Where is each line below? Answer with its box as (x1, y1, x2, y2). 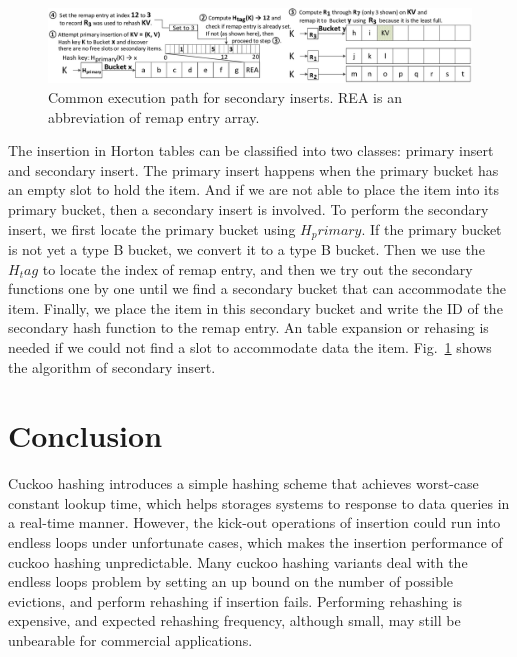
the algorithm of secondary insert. (8, 356, 216, 377)
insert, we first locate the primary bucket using (8, 218, 296, 239)
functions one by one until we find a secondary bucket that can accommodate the (8, 278, 506, 299)
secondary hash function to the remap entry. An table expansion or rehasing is (8, 317, 489, 338)
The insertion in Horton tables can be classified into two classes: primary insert (8, 140, 494, 161)
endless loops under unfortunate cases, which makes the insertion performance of (8, 532, 503, 553)
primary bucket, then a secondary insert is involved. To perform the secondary (8, 198, 489, 219)
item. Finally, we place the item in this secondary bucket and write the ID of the (8, 297, 503, 318)
